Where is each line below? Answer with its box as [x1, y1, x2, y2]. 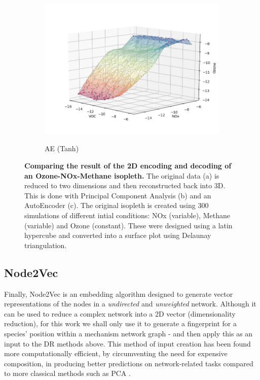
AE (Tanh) [45, 143, 79, 154]
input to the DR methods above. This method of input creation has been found [4, 338, 251, 349]
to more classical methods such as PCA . [4, 368, 131, 378]
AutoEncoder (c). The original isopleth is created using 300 [24, 200, 209, 211]
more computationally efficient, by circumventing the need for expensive [4, 348, 228, 359]
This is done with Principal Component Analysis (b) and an [24, 190, 211, 200]
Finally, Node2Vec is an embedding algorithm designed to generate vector [4, 288, 233, 299]
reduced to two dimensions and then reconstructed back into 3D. [24, 180, 226, 191]
